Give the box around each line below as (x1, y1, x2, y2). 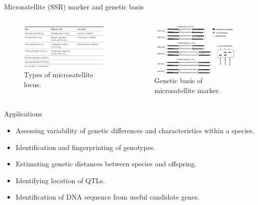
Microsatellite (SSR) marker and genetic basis (4, 1, 144, 11)
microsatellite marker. (154, 85, 221, 95)
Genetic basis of (154, 75, 203, 86)
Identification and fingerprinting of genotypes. (15, 142, 156, 152)
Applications (4, 108, 42, 119)
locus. (24, 79, 41, 89)
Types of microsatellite (24, 69, 93, 80)
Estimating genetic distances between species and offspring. (15, 158, 197, 169)
